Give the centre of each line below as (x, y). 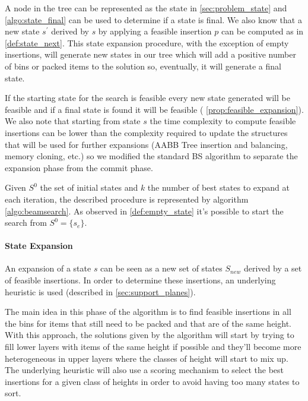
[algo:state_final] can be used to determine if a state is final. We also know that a (153, 19)
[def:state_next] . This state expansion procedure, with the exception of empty (147, 42)
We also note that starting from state (73, 121)
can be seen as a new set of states (161, 268)
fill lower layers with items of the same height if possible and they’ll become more (153, 347)
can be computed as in (263, 31)
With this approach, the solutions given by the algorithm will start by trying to (150, 335)
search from (26, 222)
